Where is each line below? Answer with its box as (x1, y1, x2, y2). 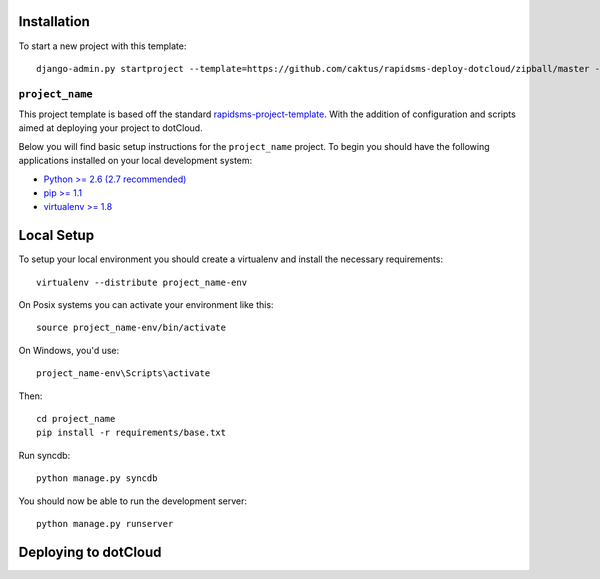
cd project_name (36, 413, 116, 425)
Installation (18, 13, 90, 30)
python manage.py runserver (36, 518, 174, 529)
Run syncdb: (18, 449, 71, 461)
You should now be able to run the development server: (18, 495, 248, 507)
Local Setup (18, 227, 95, 244)
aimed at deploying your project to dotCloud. (18, 122, 204, 134)
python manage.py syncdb (36, 473, 158, 484)
